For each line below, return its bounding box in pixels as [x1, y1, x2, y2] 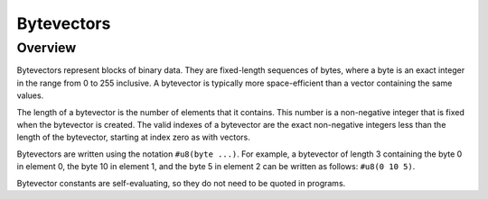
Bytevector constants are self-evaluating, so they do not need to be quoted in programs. [16, 177, 346, 188]
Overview [16, 40, 77, 56]
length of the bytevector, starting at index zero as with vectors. [16, 131, 250, 143]
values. [16, 90, 44, 101]
